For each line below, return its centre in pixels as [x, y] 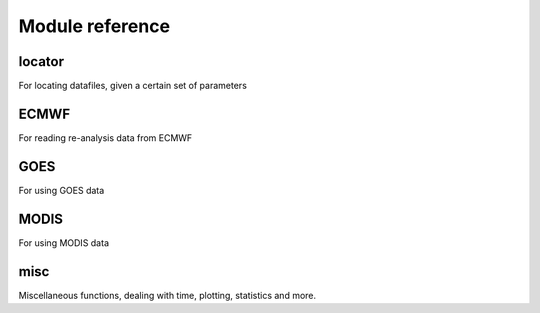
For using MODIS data [64, 242]
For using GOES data [61, 190]
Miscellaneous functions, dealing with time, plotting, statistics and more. [167, 295]
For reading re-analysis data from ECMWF [105, 137]
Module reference [94, 26]
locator [41, 61]
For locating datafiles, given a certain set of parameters [132, 86]
